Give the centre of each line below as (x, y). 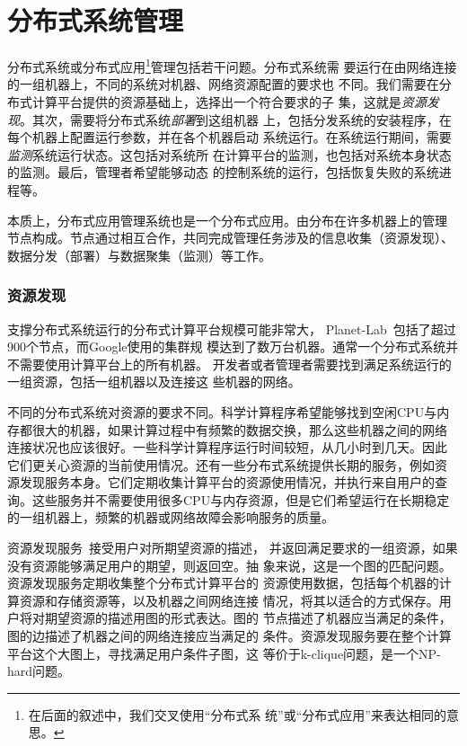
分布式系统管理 (96, 20)
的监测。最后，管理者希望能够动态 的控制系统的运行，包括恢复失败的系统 (223, 172)
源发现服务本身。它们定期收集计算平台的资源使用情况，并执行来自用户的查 (227, 482)
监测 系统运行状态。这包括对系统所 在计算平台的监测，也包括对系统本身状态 (229, 154)
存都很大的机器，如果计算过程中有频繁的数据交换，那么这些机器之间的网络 (227, 429)
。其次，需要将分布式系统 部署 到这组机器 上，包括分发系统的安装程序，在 (236, 119)
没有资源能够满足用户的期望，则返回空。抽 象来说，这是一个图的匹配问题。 (229, 565)
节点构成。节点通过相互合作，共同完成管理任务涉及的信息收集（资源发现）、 (230, 238)
